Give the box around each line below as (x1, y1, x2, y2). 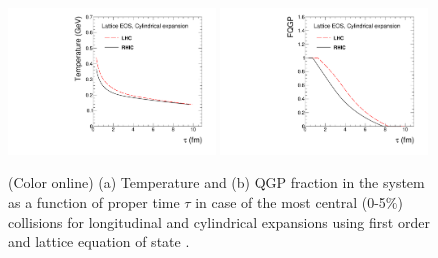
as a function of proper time (8, 192, 180, 212)
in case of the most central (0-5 (195, 192, 386, 212)
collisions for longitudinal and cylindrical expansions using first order (8, 211, 430, 232)
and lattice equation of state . (8, 231, 190, 252)
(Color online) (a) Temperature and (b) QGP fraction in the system (8, 172, 425, 193)
